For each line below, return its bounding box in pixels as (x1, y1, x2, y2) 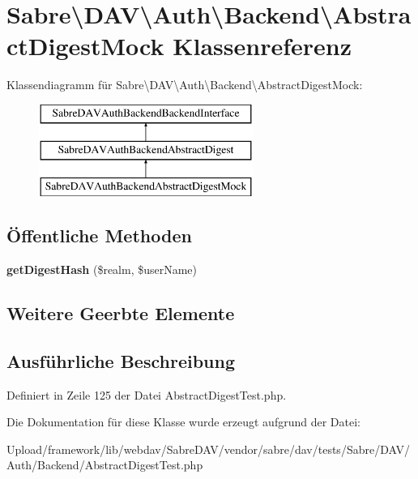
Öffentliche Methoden (6, 223, 192, 248)
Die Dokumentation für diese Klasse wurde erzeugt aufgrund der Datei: (6, 413, 360, 430)
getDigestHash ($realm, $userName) (6, 261, 198, 278)
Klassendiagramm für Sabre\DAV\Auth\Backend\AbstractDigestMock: (6, 76, 363, 93)
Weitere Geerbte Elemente (6, 301, 235, 326)
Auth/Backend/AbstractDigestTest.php (6, 456, 203, 473)
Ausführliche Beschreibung (6, 348, 235, 373)
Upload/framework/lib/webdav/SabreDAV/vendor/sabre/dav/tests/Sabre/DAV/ (6, 440, 410, 457)
